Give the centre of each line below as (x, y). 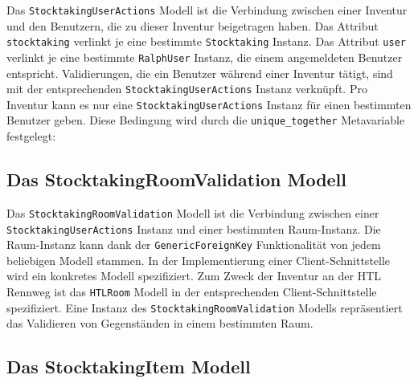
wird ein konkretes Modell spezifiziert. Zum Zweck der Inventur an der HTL (194, 276)
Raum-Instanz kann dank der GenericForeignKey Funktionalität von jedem (194, 244)
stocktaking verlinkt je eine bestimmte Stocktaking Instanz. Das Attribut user (206, 41)
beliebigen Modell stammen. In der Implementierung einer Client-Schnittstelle (199, 260)
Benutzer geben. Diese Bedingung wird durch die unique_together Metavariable (206, 120)
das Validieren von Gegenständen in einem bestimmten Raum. (160, 323)
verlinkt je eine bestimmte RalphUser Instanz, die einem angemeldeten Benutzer (205, 57)
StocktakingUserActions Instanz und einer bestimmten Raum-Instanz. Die (194, 228)
